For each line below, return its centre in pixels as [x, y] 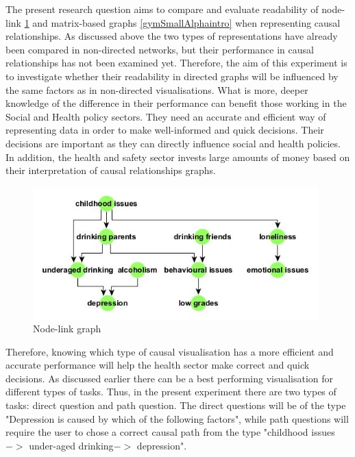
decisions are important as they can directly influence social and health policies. [173, 143]
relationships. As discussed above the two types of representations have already [172, 36]
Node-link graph [67, 329]
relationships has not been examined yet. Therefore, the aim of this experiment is [176, 63]
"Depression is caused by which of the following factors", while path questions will [177, 418]
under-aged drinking [71, 445]
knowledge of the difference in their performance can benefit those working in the [176, 103]
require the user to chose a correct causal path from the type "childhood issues [170, 432]
